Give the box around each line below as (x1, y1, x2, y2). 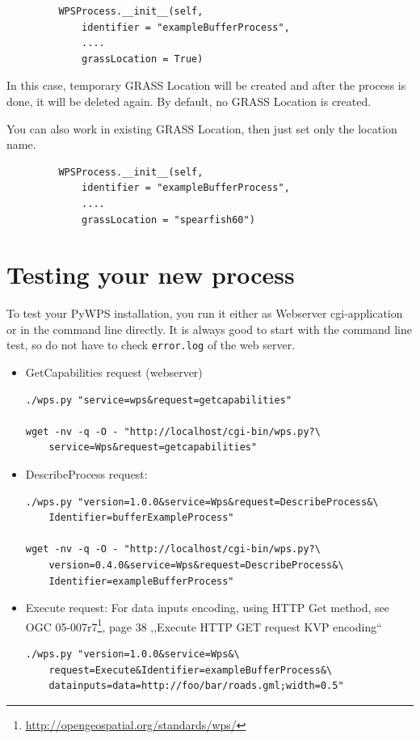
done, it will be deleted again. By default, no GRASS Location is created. (6, 92, 372, 109)
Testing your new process (6, 258, 295, 291)
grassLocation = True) (82, 53, 204, 65)
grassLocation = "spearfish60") (82, 213, 255, 226)
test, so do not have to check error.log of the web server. (6, 336, 296, 353)
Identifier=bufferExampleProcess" (48, 512, 234, 524)
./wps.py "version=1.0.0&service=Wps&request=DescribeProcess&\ (25, 496, 379, 508)
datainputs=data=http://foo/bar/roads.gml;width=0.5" (48, 680, 344, 692)
